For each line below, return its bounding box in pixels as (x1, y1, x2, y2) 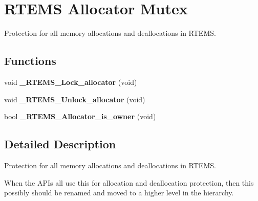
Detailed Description (4, 136, 116, 152)
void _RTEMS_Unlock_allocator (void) (4, 94, 145, 104)
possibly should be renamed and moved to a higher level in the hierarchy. (4, 187, 234, 198)
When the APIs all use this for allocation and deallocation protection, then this (4, 177, 254, 188)
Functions (4, 53, 56, 69)
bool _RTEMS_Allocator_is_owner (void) (4, 111, 156, 122)
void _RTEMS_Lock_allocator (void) (4, 76, 137, 87)
